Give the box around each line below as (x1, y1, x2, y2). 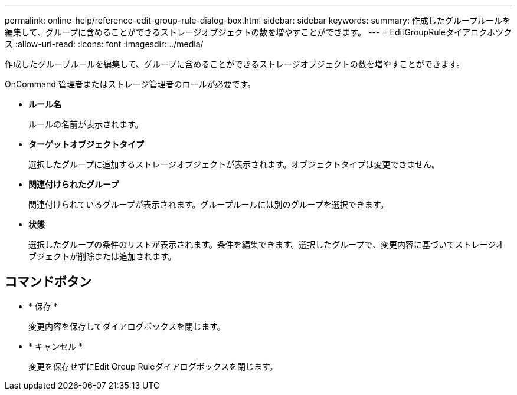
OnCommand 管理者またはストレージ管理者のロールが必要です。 (5, 79, 256, 89)
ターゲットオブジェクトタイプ (28, 139, 144, 149)
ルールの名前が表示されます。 (28, 119, 143, 129)
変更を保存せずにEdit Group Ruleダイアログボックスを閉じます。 (28, 361, 278, 371)
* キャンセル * (28, 341, 83, 351)
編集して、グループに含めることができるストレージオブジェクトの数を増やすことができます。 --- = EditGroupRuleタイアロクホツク (5, 27, 512, 37)
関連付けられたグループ (28, 179, 119, 189)
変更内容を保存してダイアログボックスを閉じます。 (28, 321, 225, 331)
